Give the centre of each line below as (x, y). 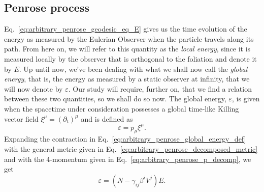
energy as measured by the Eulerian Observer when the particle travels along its (129, 38)
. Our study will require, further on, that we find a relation (160, 88)
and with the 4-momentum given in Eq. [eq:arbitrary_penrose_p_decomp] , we (128, 159)
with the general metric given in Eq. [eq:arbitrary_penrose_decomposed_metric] (131, 149)
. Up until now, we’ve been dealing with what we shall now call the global (133, 68)
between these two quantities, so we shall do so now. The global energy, (115, 99)
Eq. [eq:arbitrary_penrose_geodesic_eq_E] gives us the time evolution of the (126, 29)
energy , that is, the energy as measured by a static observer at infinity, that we (127, 79)
